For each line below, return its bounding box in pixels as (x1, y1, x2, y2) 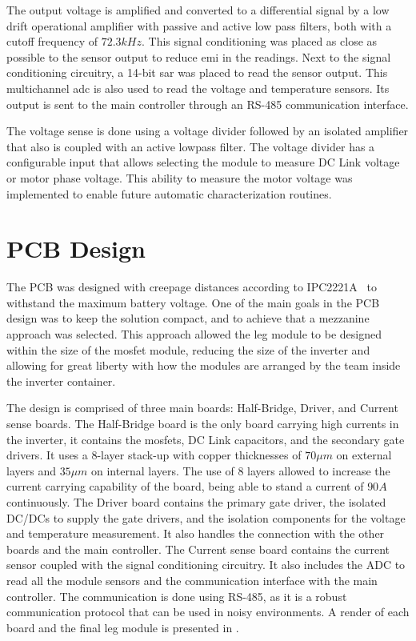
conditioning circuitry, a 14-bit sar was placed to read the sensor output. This (6, 64, 388, 81)
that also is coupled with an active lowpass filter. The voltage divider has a (6, 138, 375, 154)
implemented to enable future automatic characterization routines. (6, 185, 332, 202)
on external (336, 447, 392, 463)
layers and (6, 462, 56, 479)
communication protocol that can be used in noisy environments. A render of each (6, 603, 410, 620)
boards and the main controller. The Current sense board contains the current (6, 540, 390, 557)
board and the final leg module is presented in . (6, 619, 239, 635)
